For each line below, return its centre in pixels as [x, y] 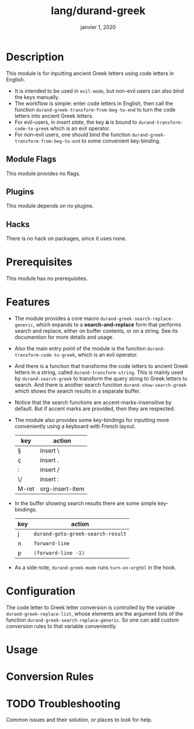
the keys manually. [37, 97]
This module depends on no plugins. [50, 206]
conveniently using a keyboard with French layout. [75, 426]
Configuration [41, 591]
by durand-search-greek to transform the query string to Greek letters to [101, 379]
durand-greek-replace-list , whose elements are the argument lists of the [95, 613]
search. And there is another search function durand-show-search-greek [101, 385]
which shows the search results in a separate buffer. [77, 391]
